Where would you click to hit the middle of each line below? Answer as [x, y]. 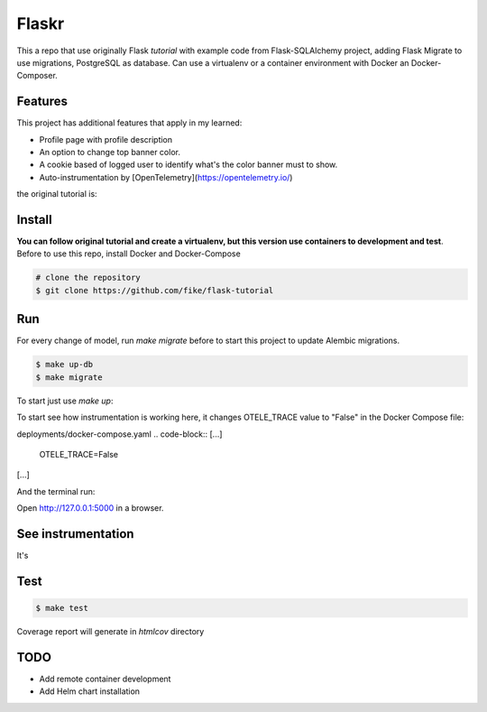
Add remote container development [105, 679]
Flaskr [41, 23]
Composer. [37, 76]
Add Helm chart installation [89, 691]
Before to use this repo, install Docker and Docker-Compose [129, 254]
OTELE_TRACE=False [79, 454]
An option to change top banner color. [110, 153]
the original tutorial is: [57, 194]
